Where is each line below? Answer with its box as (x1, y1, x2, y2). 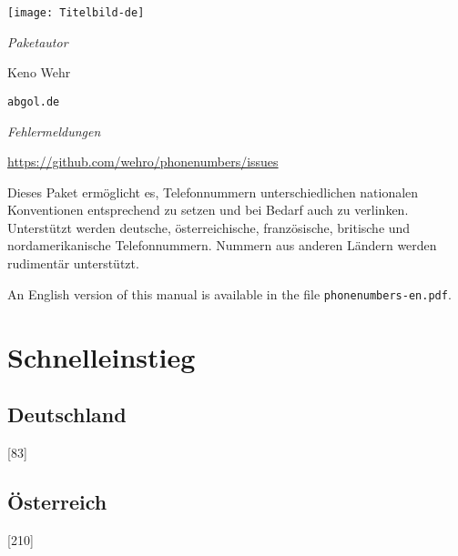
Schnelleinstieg (7, 338, 196, 375)
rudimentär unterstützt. (7, 254, 139, 273)
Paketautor (7, 32, 68, 51)
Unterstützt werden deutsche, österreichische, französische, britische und (7, 217, 411, 237)
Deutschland (7, 400, 127, 429)
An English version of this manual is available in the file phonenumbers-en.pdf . (7, 284, 452, 303)
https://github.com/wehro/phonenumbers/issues (7, 152, 279, 171)
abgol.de (7, 95, 60, 108)
